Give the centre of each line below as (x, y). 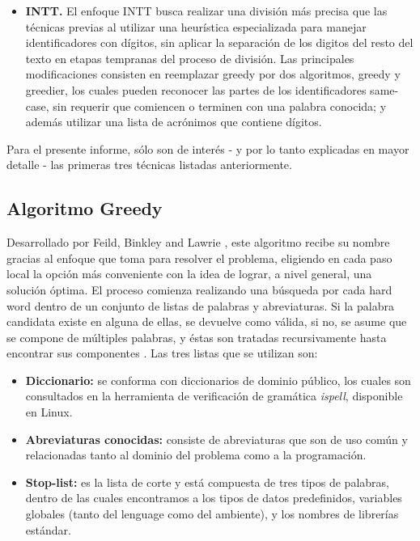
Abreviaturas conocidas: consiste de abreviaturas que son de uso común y (216, 439)
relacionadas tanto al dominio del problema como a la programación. (196, 455)
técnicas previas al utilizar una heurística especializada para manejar (196, 26)
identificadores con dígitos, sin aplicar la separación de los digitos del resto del (219, 42)
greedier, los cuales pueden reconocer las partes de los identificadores (196, 89)
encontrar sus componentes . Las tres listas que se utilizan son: (162, 353)
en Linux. (49, 412)
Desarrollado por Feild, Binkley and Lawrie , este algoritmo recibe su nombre (198, 242)
